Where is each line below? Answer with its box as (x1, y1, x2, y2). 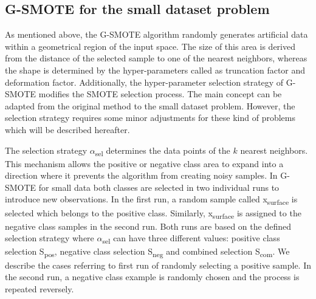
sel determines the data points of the (95, 143, 230, 158)
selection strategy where (5, 232, 94, 244)
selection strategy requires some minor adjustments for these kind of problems (5, 111, 295, 124)
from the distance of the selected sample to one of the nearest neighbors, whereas (5, 52, 307, 64)
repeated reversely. (5, 282, 74, 295)
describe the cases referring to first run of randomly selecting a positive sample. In (5, 258, 312, 271)
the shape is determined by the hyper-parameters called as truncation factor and (5, 63, 306, 76)
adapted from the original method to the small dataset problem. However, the (5, 99, 295, 112)
